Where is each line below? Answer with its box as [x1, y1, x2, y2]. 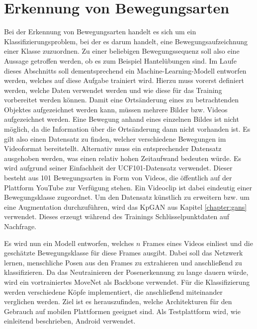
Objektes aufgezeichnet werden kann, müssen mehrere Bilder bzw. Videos [4, 104, 228, 114]
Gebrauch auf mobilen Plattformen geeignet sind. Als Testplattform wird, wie [4, 306, 241, 316]
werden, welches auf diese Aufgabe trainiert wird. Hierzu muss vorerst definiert [4, 75, 244, 85]
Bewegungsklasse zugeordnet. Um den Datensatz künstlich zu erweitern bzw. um [4, 192, 250, 202]
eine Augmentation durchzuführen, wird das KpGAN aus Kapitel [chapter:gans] [4, 201, 247, 212]
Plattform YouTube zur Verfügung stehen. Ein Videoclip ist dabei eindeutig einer [4, 182, 252, 192]
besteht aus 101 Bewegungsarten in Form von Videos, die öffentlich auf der [4, 172, 232, 183]
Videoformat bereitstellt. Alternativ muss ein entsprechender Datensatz [4, 143, 222, 154]
